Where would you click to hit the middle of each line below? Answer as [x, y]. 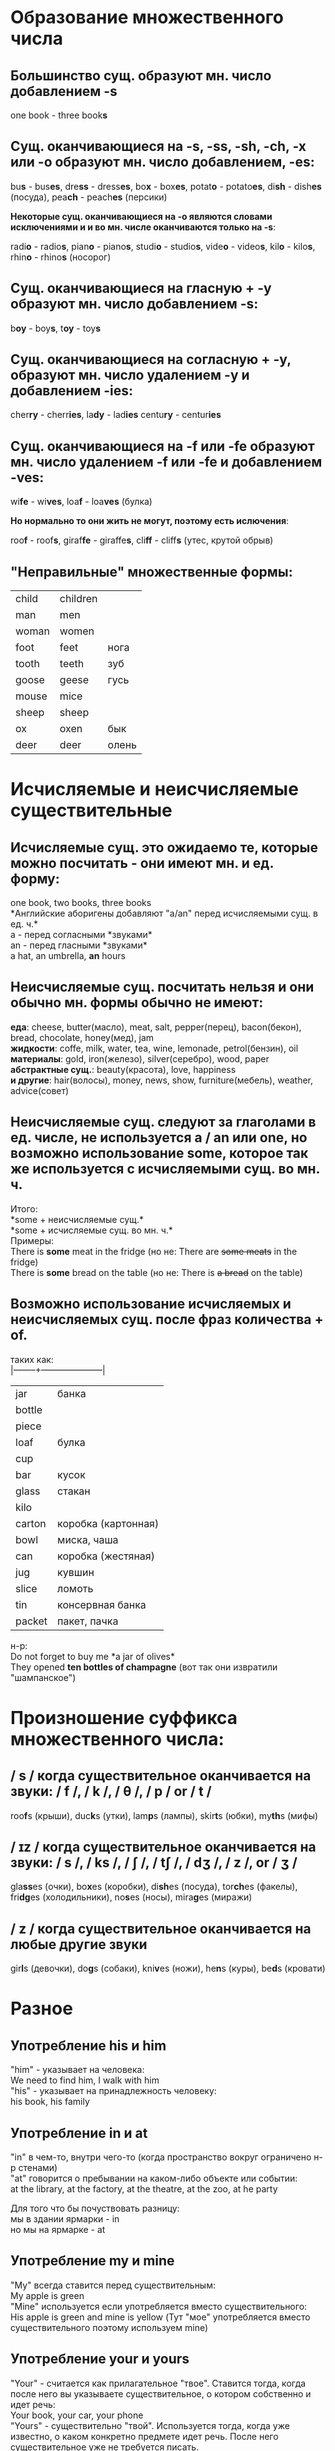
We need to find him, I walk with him [85, 2080]
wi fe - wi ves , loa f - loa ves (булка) [81, 502]
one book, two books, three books [81, 903]
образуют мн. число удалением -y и [130, 375]
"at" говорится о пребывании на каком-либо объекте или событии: [154, 2178]
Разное [41, 2008]
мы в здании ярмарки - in [65, 2218]
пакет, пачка [88, 1621]
